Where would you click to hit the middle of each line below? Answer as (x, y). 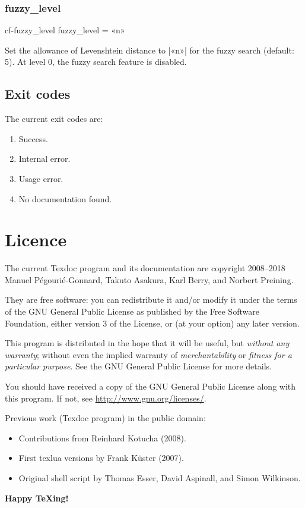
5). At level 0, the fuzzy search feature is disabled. (96, 62)
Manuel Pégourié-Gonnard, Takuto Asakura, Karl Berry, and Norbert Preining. (149, 279)
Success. (33, 138)
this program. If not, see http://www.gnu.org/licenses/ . (106, 398)
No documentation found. (65, 198)
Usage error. (41, 178)
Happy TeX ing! (37, 498)
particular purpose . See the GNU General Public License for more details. (138, 366)
